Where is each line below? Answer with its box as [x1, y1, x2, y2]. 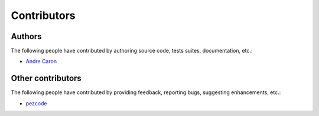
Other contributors [11, 73, 82, 83]
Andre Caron [25, 58, 57, 65]
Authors [11, 31, 42, 41]
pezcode [25, 99, 47, 107]
